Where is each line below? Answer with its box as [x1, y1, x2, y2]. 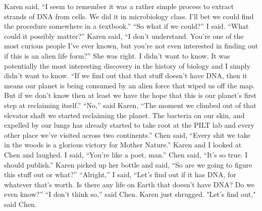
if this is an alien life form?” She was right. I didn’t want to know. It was [4, 50, 230, 61]
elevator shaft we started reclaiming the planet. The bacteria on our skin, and [4, 110, 245, 120]
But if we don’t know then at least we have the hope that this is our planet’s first [4, 90, 256, 100]
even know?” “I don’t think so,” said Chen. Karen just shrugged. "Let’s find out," [4, 189, 256, 199]
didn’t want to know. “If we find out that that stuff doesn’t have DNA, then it [4, 70, 247, 81]
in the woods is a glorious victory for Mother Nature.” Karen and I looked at [4, 139, 242, 150]
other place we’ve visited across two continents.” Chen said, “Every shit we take [4, 129, 250, 140]
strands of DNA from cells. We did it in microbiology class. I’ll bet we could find [4, 11, 254, 21]
